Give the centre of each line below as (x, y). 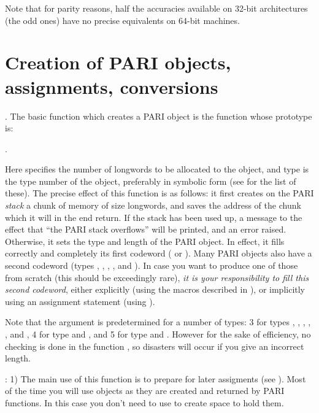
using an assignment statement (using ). (80, 301)
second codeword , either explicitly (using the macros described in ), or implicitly (155, 289)
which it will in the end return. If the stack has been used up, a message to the (154, 217)
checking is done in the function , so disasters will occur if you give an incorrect (155, 346)
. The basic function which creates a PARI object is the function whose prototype (159, 116)
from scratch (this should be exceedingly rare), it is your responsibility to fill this (157, 277)
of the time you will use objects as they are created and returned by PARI (145, 391)
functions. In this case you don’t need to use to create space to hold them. (144, 402)
